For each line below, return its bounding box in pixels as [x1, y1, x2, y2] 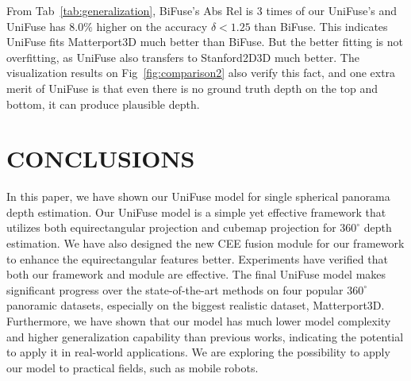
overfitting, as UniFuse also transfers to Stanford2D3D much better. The [6, 48, 359, 65]
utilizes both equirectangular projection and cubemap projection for [6, 219, 336, 236]
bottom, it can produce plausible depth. [6, 95, 200, 112]
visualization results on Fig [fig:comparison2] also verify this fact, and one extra [6, 64, 396, 81]
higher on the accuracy [96, 17, 208, 34]
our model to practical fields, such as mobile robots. [6, 359, 259, 375]
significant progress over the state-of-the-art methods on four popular [6, 281, 344, 298]
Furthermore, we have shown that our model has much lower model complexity [6, 313, 391, 329]
